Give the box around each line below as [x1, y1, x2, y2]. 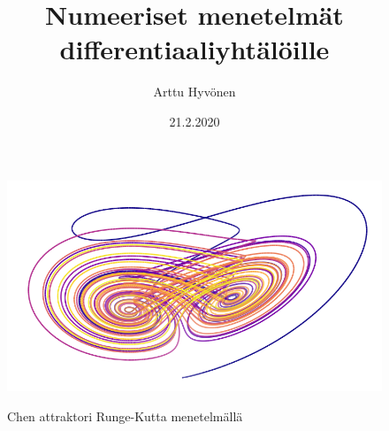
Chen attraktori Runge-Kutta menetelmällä [7, 406, 243, 425]
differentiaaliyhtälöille [59, 31, 330, 67]
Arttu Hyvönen [153, 82, 236, 101]
